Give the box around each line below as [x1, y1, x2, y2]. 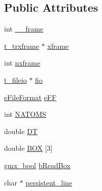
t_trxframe [4, 40, 39, 51]
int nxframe [4, 57, 41, 68]
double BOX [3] [4, 143, 53, 153]
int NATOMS [4, 109, 46, 119]
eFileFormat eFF [4, 91, 57, 102]
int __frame [4, 23, 44, 34]
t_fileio [4, 74, 27, 85]
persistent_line [25, 177, 73, 187]
